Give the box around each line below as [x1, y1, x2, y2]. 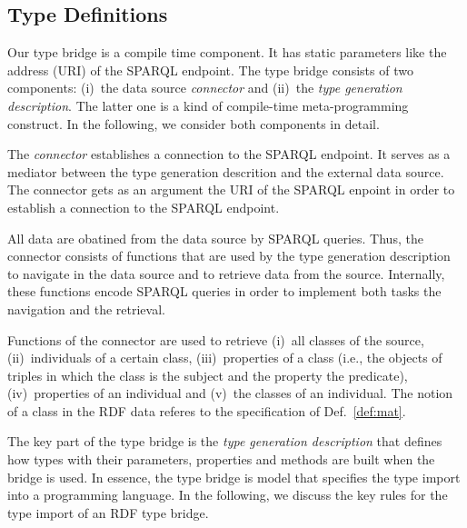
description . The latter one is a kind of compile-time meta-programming [7, 95, 409, 115]
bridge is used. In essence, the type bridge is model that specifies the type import [7, 467, 461, 486]
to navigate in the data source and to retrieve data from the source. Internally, [7, 264, 445, 283]
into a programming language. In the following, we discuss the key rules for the [7, 485, 448, 504]
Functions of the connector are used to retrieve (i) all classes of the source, [7, 330, 424, 349]
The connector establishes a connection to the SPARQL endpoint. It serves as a [7, 144, 451, 164]
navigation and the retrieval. [7, 299, 165, 318]
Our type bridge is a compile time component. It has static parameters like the [7, 43, 447, 62]
